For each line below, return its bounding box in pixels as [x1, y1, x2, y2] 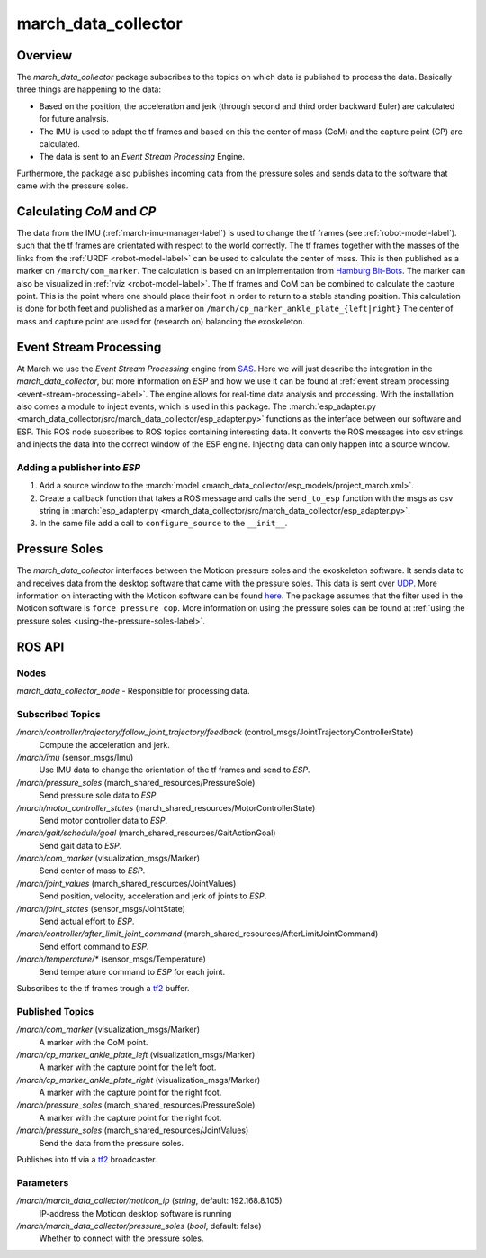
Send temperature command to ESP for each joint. [39, 966, 226, 977]
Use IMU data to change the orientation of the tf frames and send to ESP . [39, 764, 310, 775]
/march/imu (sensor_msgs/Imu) [16, 752, 134, 762]
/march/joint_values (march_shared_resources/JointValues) [16, 878, 237, 889]
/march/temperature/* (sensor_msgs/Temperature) [16, 953, 207, 964]
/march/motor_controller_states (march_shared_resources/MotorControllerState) [16, 802, 316, 813]
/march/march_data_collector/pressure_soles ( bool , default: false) [16, 1220, 262, 1231]
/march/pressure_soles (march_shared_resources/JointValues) [16, 1125, 249, 1135]
